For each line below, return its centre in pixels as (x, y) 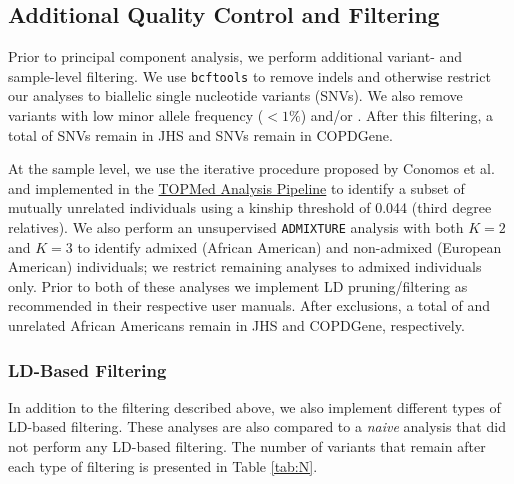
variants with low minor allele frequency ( (136, 115)
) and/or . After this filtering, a (396, 115)
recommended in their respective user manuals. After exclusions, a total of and (249, 305)
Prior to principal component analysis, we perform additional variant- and (235, 56)
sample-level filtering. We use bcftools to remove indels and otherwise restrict (249, 75)
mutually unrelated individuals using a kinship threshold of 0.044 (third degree (250, 207)
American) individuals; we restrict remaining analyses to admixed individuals (245, 266)
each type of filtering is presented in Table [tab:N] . (163, 465)
